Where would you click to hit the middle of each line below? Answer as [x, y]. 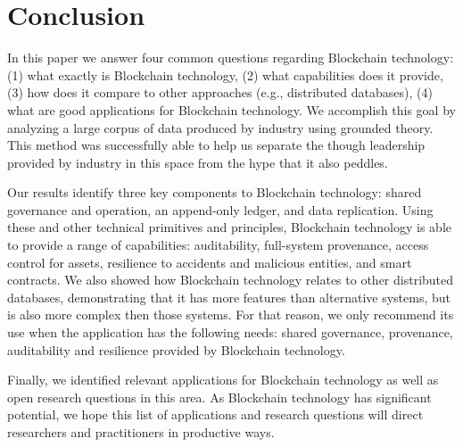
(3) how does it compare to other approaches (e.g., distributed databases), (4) [220, 92]
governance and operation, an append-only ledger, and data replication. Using [220, 209]
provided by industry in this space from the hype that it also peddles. [198, 162]
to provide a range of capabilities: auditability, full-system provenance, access [218, 245]
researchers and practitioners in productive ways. [141, 432]
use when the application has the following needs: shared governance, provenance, [230, 332]
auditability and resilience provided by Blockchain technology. [176, 349]
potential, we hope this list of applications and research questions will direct [215, 414]
